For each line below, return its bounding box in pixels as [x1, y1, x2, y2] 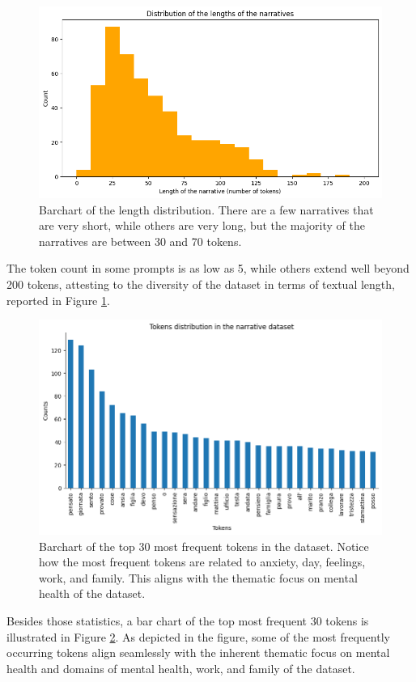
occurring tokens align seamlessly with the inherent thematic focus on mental [6, 644, 390, 661]
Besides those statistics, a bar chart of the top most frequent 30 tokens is [6, 612, 369, 629]
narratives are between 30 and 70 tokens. [39, 232, 242, 249]
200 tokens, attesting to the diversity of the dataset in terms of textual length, [6, 275, 395, 292]
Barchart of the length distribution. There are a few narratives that [39, 201, 374, 218]
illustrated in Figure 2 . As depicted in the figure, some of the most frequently [6, 628, 390, 645]
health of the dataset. [39, 585, 146, 602]
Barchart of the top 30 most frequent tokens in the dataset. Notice [39, 537, 369, 554]
